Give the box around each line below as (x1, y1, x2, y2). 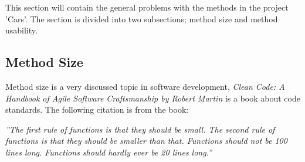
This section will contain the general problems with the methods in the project (5, 1, 289, 13)
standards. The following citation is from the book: (5, 103, 189, 116)
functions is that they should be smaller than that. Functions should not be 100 (5, 134, 287, 147)
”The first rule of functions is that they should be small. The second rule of (5, 123, 275, 135)
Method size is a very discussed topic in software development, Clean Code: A (5, 80, 285, 92)
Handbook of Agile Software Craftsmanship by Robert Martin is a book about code (5, 92, 300, 104)
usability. (5, 24, 38, 36)
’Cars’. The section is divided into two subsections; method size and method (5, 12, 278, 25)
